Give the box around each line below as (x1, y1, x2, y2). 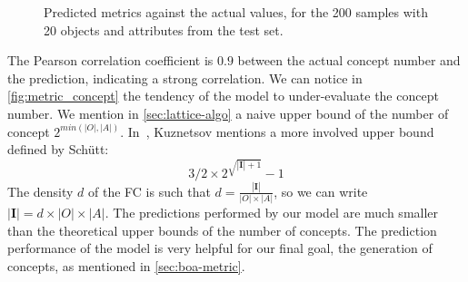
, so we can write (274, 181, 368, 200)
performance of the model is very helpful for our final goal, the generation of (7, 238, 433, 258)
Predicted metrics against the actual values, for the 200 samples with (44, 3, 428, 21)
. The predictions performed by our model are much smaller (105, 203, 439, 222)
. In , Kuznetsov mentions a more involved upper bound (120, 122, 434, 141)
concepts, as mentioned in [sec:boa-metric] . (7, 257, 245, 276)
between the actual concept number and (237, 51, 461, 70)
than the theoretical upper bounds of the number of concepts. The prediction (7, 220, 437, 239)
